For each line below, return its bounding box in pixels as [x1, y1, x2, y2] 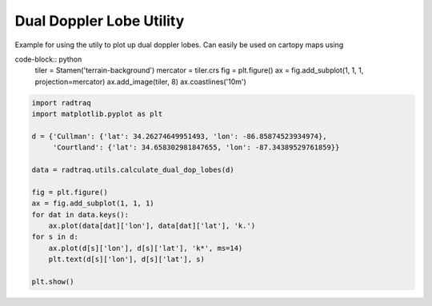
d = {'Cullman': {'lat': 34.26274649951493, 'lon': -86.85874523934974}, [31, 132, 327, 141]
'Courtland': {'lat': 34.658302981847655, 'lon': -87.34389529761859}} [52, 143, 340, 152]
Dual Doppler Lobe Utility [14, 12, 185, 30]
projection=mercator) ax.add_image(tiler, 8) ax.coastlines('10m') [34, 77, 247, 86]
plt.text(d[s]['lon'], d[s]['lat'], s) [48, 255, 206, 264]
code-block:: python [14, 54, 82, 64]
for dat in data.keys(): [31, 210, 130, 219]
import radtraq [31, 98, 91, 107]
